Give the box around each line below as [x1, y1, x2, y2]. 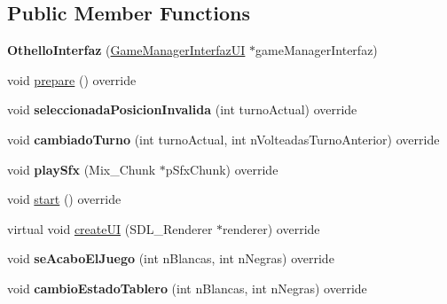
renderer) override [223, 219, 320, 238]
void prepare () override [7, 70, 137, 89]
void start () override [7, 190, 122, 208]
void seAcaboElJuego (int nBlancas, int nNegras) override [7, 249, 334, 268]
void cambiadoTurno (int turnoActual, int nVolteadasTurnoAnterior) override [7, 129, 440, 148]
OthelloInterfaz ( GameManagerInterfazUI [7, 41, 246, 59]
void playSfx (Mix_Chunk [7, 160, 156, 178]
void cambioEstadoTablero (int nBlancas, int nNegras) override [7, 278, 367, 297]
